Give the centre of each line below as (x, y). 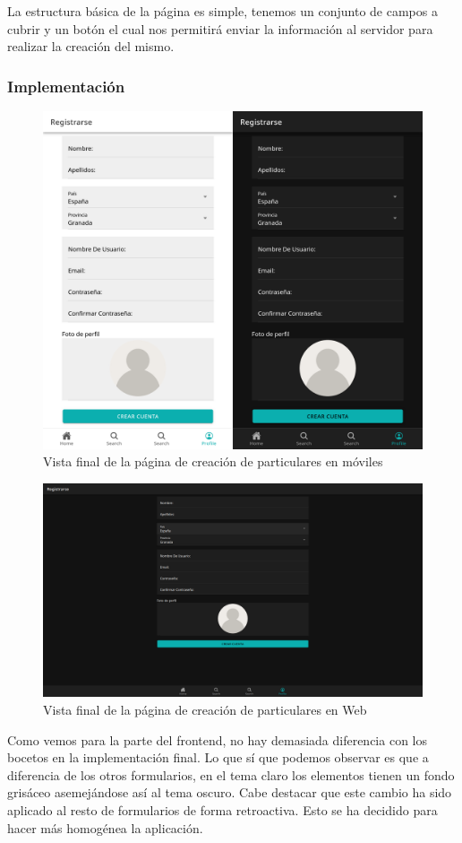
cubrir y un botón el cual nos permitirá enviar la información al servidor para (220, 28)
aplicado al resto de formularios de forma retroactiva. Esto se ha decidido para (222, 810)
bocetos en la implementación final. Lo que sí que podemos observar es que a (218, 757)
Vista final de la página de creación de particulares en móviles (213, 461)
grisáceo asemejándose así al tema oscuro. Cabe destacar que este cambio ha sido (230, 792)
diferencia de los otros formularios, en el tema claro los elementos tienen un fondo (231, 774)
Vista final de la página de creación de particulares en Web (205, 710)
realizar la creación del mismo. (91, 46)
